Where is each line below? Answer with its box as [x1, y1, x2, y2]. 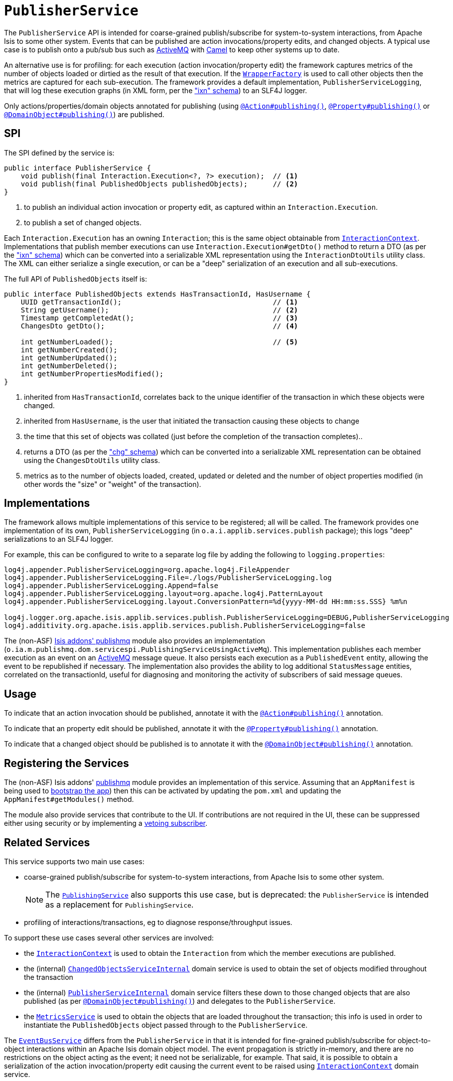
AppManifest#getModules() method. [4, 795, 134, 804]
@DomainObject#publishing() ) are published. [4, 110, 164, 119]
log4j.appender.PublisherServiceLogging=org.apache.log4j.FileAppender [4, 566, 290, 574]
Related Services [4, 836, 90, 849]
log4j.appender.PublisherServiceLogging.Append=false [4, 582, 218, 590]
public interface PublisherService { [4, 163, 151, 172]
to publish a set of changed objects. [24, 218, 142, 227]
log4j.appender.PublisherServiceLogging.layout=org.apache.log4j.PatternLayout [4, 590, 323, 598]
